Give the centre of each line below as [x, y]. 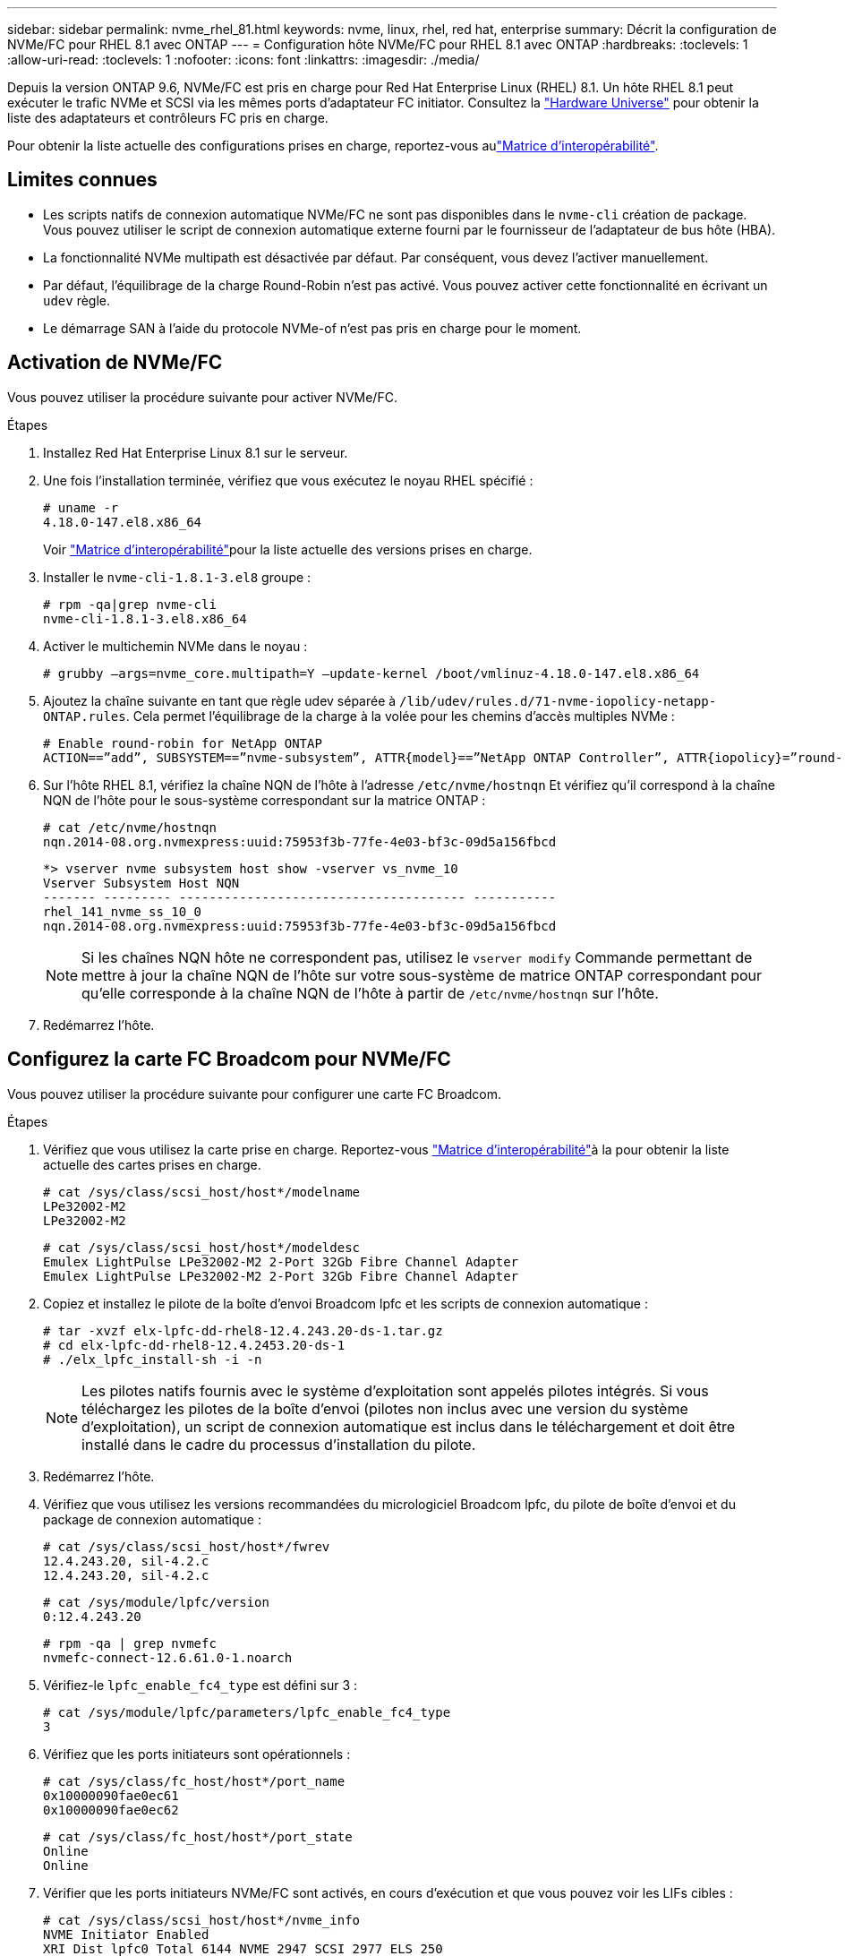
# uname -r [81, 507]
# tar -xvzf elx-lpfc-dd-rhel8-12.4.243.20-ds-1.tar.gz [243, 1330]
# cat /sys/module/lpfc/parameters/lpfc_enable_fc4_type [247, 1712]
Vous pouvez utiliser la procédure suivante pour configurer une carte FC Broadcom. [255, 1094]
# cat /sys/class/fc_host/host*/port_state [198, 1836]
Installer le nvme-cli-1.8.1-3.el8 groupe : [177, 577]
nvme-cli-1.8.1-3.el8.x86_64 [145, 618]
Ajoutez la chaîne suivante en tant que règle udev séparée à [220, 700]
